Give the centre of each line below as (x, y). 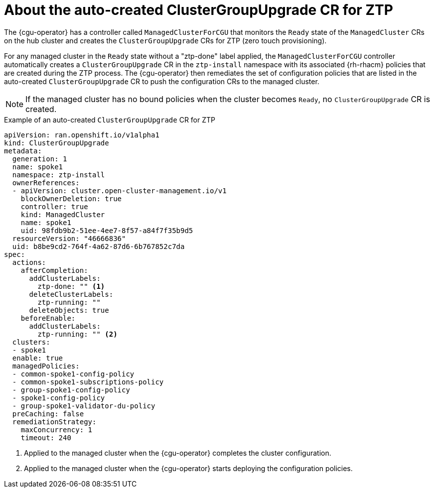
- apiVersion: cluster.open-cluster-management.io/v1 (119, 190)
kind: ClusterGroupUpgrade (57, 143)
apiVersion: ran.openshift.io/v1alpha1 (82, 135)
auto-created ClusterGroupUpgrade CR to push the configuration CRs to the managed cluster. (162, 81)
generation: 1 (40, 159)
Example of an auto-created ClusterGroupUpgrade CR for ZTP (110, 120)
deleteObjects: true (69, 310)
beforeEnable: (48, 318)
